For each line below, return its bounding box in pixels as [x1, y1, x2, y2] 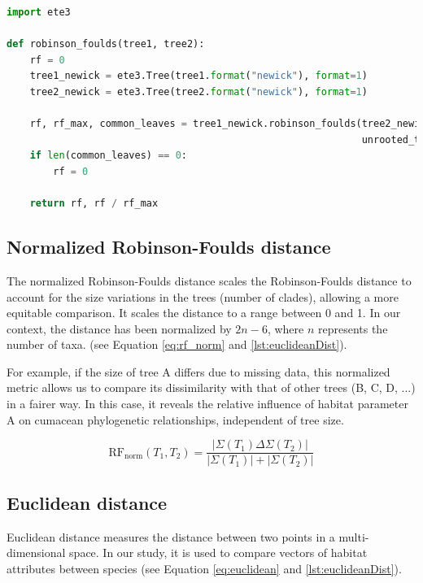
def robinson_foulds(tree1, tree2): [7, 38, 205, 50]
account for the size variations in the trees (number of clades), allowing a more [7, 288, 399, 305]
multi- [338, 528, 369, 545]
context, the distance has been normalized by [7, 320, 232, 337]
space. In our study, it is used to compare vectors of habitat [69, 544, 368, 561]
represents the [317, 320, 388, 337]
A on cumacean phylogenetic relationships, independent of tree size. [7, 411, 344, 428]
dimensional [7, 544, 66, 561]
